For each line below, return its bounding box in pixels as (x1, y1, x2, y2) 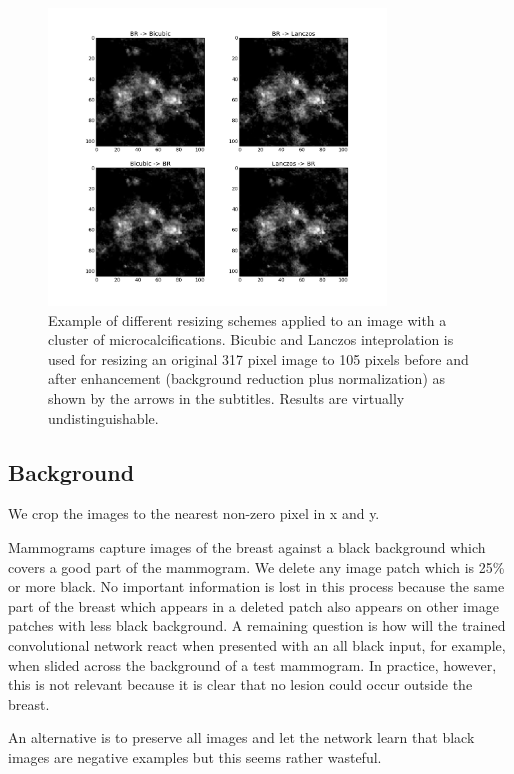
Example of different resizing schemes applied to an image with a (48, 309, 447, 330)
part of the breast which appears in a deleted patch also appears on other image (8, 595, 499, 616)
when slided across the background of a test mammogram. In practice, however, (8, 654, 497, 675)
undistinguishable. (48, 407, 159, 428)
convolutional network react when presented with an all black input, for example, (8, 634, 506, 655)
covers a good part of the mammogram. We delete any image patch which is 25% (8, 556, 505, 577)
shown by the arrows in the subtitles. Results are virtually (48, 388, 405, 409)
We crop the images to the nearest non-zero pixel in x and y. (8, 503, 380, 524)
